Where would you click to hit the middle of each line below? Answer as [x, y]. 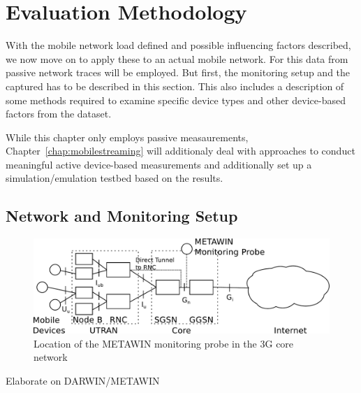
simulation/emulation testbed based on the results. [115, 178]
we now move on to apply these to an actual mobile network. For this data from [177, 58]
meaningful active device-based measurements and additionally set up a [159, 164]
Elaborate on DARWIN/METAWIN [83, 380]
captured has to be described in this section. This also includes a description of [175, 86]
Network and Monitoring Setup [122, 216]
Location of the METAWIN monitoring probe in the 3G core [164, 343]
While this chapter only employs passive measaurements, [127, 137]
